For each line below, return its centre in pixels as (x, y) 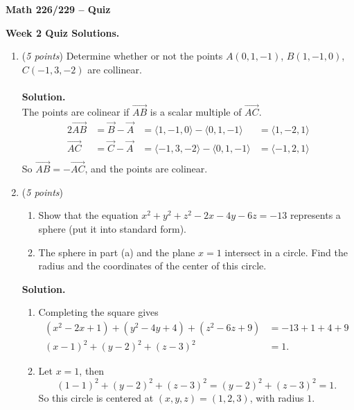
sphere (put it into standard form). (113, 228)
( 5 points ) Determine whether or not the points (122, 56)
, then (92, 371)
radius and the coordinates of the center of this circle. (152, 266)
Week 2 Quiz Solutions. (63, 32)
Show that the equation (88, 215)
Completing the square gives (98, 312)
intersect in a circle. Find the (286, 252)
